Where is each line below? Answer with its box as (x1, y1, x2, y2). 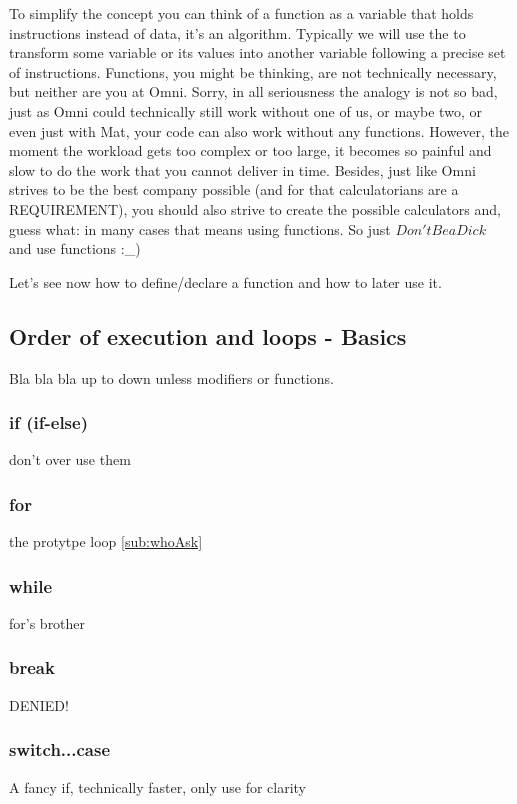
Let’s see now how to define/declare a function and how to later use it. (9, 271, 442, 292)
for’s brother (9, 612, 86, 633)
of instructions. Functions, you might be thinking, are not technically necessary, (9, 61, 497, 82)
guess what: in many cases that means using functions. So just (9, 218, 391, 239)
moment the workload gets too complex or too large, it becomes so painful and (9, 140, 492, 161)
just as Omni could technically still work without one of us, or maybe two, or (9, 100, 482, 121)
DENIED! (9, 694, 69, 715)
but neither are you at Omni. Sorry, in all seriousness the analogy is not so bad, (9, 81, 498, 102)
